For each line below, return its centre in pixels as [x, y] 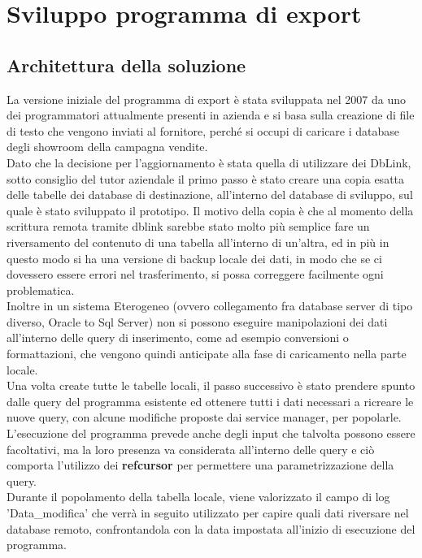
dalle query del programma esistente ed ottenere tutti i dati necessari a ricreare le [210, 401]
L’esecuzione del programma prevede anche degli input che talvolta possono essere [211, 433]
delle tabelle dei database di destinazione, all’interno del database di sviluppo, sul [210, 195]
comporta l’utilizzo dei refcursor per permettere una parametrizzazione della [200, 465]
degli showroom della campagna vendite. [107, 147]
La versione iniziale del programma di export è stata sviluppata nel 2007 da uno [206, 99]
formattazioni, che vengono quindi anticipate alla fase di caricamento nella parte [207, 354]
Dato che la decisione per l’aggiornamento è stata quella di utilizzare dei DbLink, [209, 162]
